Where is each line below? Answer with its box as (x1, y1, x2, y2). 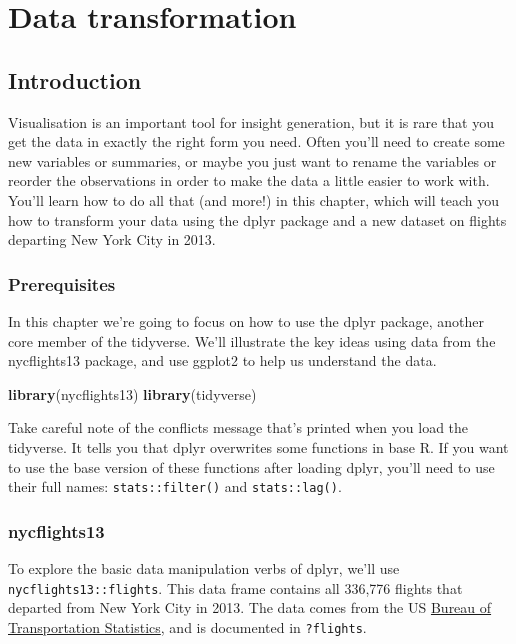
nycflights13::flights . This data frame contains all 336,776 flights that (8, 577, 463, 598)
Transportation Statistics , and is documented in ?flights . (8, 616, 367, 637)
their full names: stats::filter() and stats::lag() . (8, 476, 342, 497)
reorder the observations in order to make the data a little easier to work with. (8, 170, 490, 191)
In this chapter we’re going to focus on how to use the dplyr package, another (8, 310, 484, 331)
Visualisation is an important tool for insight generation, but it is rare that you (8, 111, 494, 132)
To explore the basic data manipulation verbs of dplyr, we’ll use (8, 557, 400, 578)
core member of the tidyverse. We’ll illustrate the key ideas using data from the (8, 330, 496, 351)
